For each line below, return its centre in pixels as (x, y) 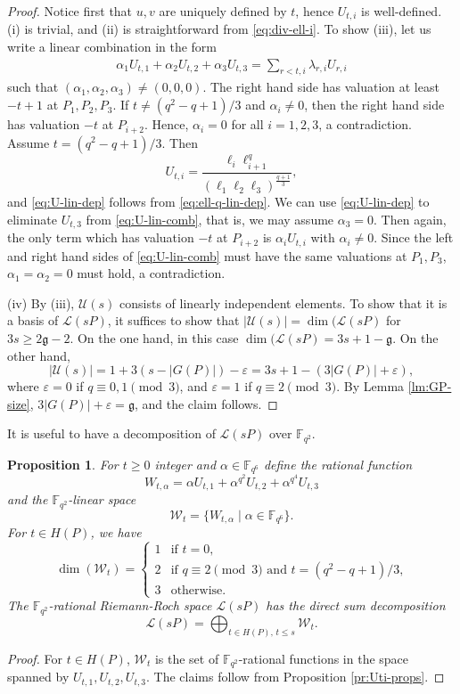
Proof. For (35, 658)
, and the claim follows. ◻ (206, 403)
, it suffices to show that (173, 320)
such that (33, 87)
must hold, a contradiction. (151, 273)
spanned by (38, 677)
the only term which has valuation (101, 237)
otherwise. (198, 591)
